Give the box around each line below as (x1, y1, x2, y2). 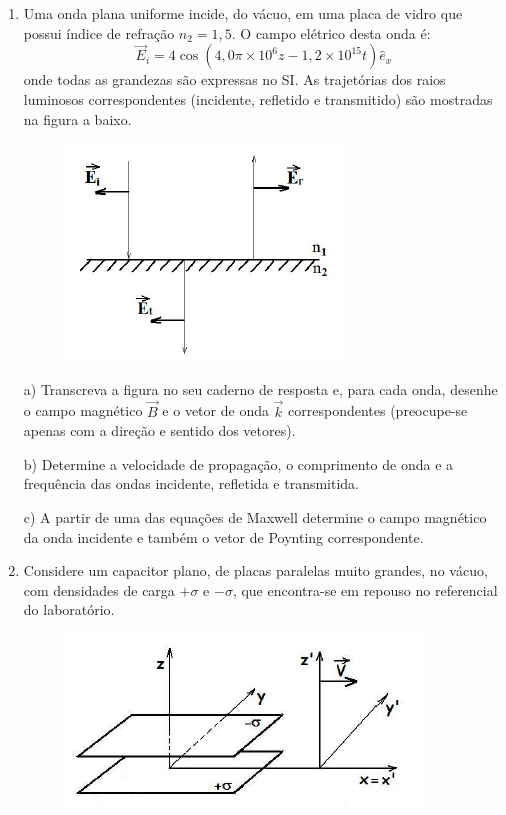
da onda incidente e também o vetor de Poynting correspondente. (23, 526, 424, 547)
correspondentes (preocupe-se (288, 400, 468, 421)
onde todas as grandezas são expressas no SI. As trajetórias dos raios (23, 69, 446, 90)
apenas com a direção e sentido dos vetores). (23, 420, 296, 441)
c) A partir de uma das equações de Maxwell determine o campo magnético (23, 506, 487, 527)
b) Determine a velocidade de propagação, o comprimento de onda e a (23, 453, 454, 474)
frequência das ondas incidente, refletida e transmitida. (23, 473, 359, 494)
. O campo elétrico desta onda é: (231, 22, 431, 43)
